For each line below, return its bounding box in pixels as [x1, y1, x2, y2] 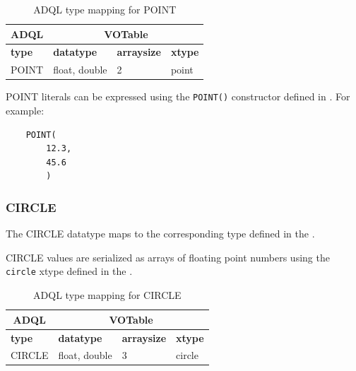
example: [6, 103, 44, 118]
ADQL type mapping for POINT [33, 2, 177, 16]
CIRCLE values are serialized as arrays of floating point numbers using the [6, 249, 330, 264]
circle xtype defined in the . [6, 264, 133, 278]
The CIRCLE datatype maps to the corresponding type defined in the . [6, 226, 315, 241]
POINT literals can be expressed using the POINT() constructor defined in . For [6, 89, 350, 104]
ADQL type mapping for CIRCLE [33, 288, 182, 302]
